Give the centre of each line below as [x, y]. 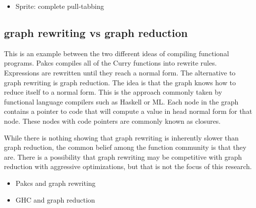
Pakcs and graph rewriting [55, 183]
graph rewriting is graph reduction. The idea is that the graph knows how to [120, 82]
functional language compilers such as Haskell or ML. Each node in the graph [121, 101]
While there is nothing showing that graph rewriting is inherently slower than [121, 137]
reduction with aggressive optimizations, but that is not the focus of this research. [128, 166]
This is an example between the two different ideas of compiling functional [117, 53]
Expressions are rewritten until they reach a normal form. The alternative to [120, 72]
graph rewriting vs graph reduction [96, 32]
